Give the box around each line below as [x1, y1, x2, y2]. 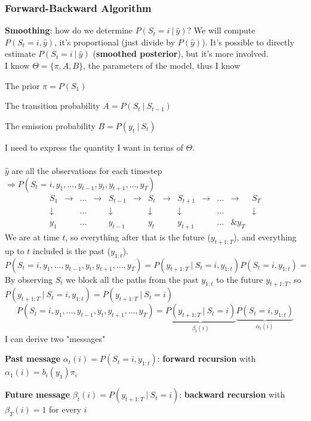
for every [49, 403, 81, 416]
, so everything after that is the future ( [65, 230, 211, 243]
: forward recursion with [157, 352, 256, 365]
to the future [216, 273, 263, 285]
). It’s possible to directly [202, 35, 294, 48]
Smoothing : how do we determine [5, 24, 133, 36]
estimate [5, 47, 36, 60]
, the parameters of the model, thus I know [83, 59, 241, 71]
